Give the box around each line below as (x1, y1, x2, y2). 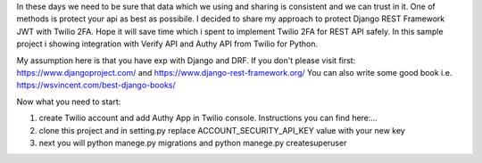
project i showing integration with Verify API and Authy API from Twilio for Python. (16, 38, 319, 49)
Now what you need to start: (16, 96, 121, 107)
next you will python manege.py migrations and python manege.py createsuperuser (38, 137, 347, 148)
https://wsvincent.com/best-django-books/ (16, 80, 176, 91)
